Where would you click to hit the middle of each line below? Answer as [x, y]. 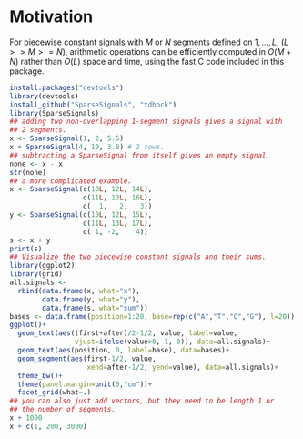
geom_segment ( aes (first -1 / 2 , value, [87, 358]
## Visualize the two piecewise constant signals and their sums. [138, 257]
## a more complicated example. [71, 181]
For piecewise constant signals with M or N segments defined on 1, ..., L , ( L [149, 42]
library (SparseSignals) [55, 113]
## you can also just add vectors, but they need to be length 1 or [142, 401]
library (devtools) [44, 96]
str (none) [28, 172]
